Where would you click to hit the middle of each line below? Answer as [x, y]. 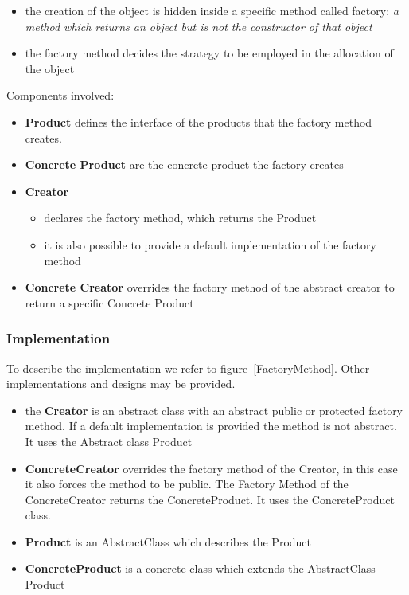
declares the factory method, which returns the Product [180, 218]
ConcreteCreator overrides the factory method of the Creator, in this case [211, 468]
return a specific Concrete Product [109, 302]
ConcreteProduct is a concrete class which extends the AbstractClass [200, 568]
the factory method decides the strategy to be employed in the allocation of [209, 53]
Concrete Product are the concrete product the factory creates [184, 164]
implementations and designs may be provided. [121, 384]
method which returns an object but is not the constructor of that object [199, 26]
